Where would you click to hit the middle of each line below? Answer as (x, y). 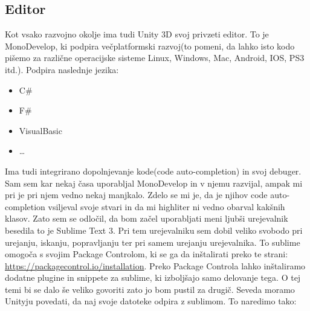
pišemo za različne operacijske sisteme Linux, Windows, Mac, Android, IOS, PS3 (155, 58)
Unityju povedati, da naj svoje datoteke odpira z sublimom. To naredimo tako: (151, 301)
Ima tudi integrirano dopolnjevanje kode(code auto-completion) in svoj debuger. (153, 171)
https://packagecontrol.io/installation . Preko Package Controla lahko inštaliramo (155, 265)
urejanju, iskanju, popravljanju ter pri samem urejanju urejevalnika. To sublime (153, 242)
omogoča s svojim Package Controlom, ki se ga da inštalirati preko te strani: (147, 254)
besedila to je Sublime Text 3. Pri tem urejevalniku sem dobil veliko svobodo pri (154, 230)
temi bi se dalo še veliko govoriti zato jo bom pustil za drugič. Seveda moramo (150, 289)
